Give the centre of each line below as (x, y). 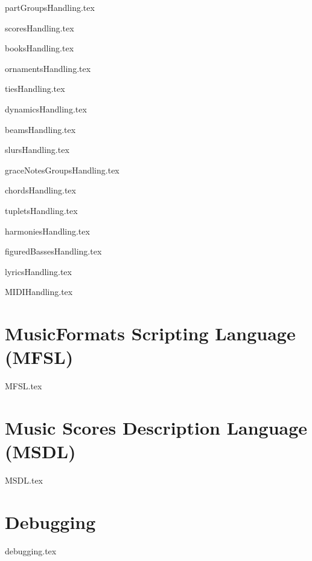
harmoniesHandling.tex (47, 231)
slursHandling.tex (37, 150)
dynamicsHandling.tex (46, 109)
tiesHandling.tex (35, 89)
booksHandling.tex (40, 48)
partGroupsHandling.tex (50, 7)
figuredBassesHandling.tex (53, 251)
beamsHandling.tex (40, 129)
